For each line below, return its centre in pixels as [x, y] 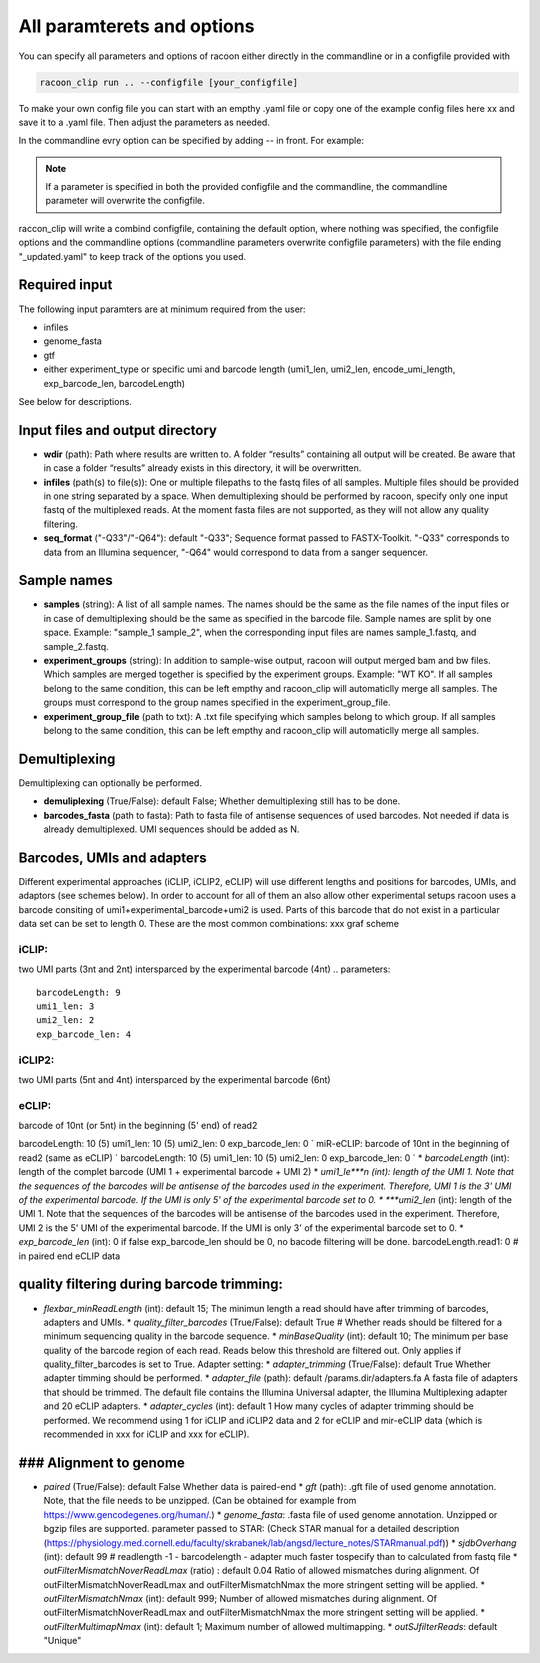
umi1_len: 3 [65, 1006]
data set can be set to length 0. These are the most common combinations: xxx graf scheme [209, 924]
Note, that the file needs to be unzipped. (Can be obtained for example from [200, 1501]
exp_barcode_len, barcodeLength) [114, 383]
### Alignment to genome [101, 1462]
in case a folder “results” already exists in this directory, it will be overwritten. [202, 468]
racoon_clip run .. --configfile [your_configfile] [169, 82]
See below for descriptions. [75, 401]
